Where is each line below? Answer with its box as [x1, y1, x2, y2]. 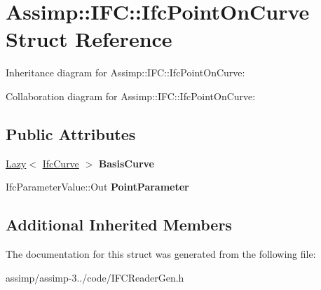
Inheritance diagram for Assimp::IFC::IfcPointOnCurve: [6, 65, 245, 80]
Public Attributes [6, 123, 136, 144]
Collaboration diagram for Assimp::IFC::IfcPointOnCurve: [6, 88, 256, 103]
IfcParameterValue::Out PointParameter [6, 179, 189, 194]
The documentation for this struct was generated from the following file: [6, 247, 316, 261]
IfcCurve [42, 156, 79, 170]
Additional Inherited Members [6, 214, 232, 235]
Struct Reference [6, 25, 172, 53]
